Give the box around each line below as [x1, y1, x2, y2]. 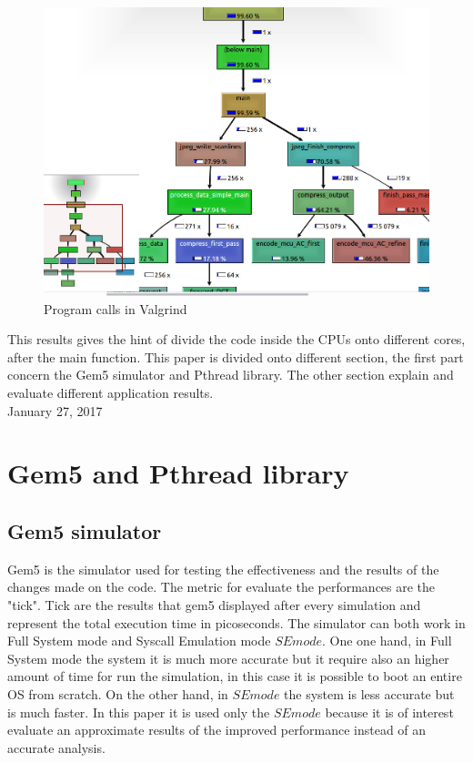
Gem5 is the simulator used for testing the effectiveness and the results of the [7, 559, 439, 578]
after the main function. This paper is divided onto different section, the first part [7, 347, 464, 366]
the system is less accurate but [284, 684, 455, 703]
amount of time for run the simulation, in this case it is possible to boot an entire [7, 666, 462, 686]
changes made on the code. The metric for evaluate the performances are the [7, 577, 436, 596]
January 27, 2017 [7, 401, 103, 420]
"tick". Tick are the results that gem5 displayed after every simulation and [7, 595, 421, 614]
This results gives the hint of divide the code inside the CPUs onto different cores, [7, 330, 466, 349]
